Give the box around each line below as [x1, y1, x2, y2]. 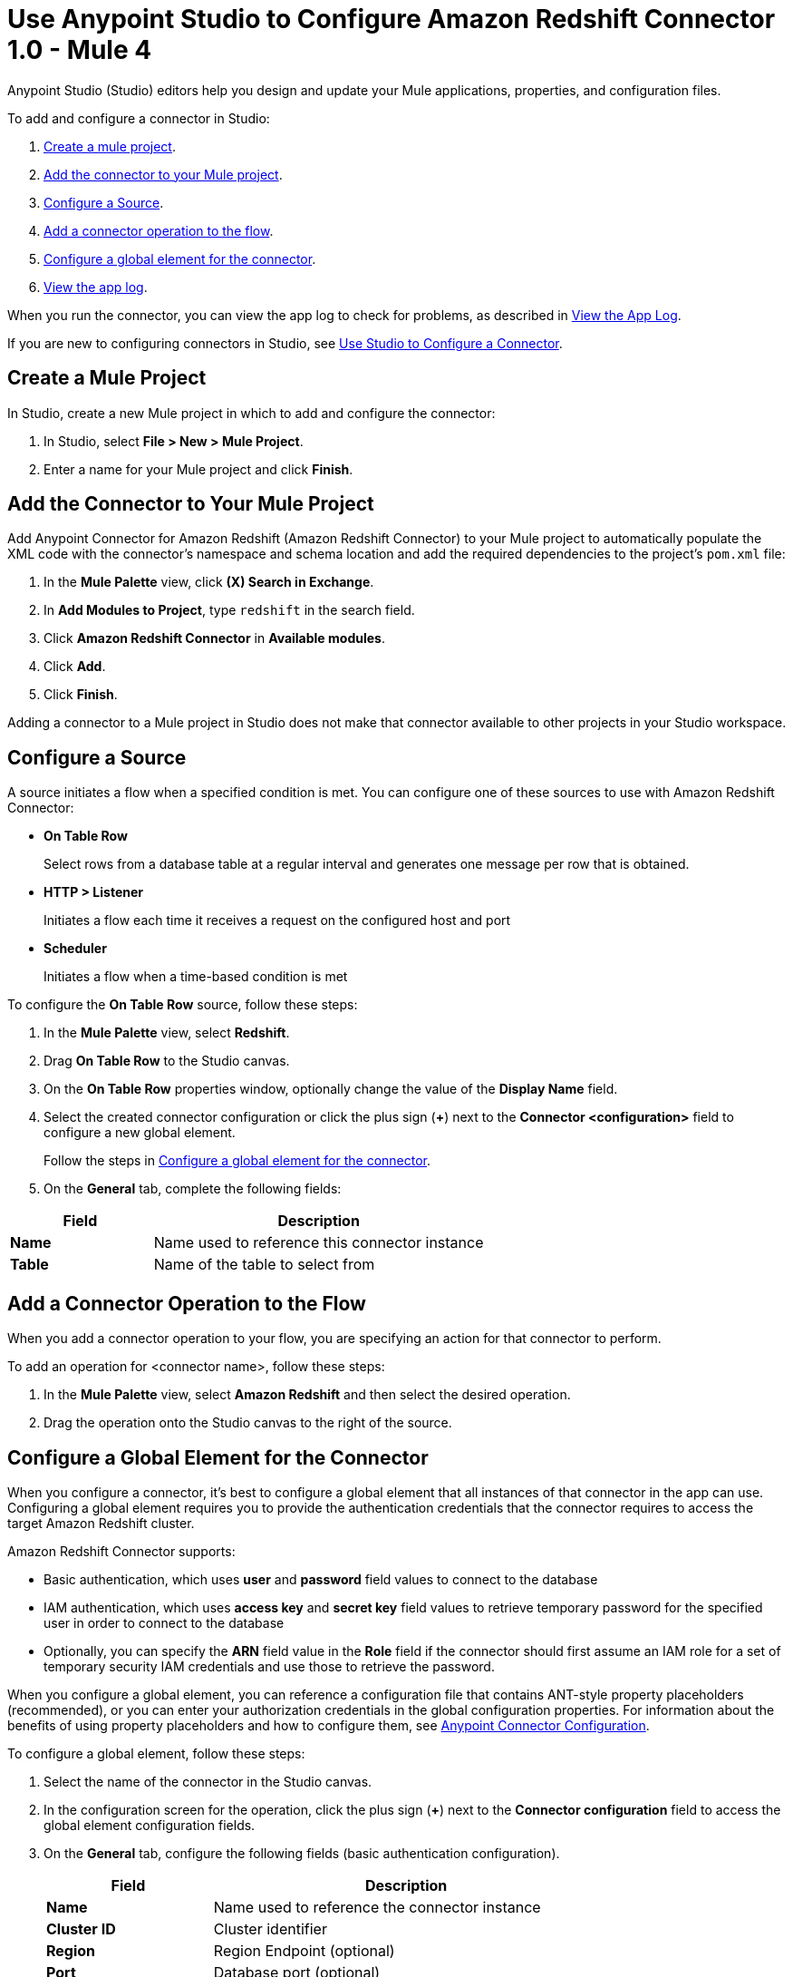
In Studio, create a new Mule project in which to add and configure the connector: [7, 404, 496, 421]
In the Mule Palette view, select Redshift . [44, 1025, 290, 1041]
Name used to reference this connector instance [153, 1233, 484, 1252]
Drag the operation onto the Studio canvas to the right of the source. [44, 1415, 452, 1431]
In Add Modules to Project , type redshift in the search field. [44, 602, 415, 618]
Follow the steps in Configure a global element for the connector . [44, 1153, 431, 1169]
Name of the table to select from [153, 1255, 375, 1274]
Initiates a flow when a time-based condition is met [44, 969, 348, 985]
